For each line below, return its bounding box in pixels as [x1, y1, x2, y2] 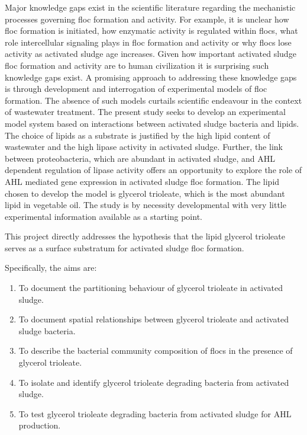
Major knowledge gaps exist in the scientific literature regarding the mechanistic [5, 1, 296, 13]
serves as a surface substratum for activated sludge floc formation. [5, 241, 244, 254]
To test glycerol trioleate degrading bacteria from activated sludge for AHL [18, 407, 292, 420]
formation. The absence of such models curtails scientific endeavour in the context [5, 94, 302, 106]
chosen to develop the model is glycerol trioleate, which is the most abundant [5, 187, 285, 199]
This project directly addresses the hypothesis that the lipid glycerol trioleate [5, 230, 285, 242]
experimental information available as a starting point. [5, 210, 202, 222]
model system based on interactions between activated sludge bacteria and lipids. [5, 117, 299, 129]
